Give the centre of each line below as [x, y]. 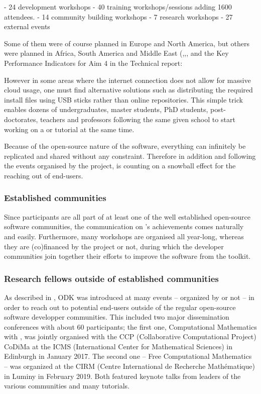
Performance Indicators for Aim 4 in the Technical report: [93, 63]
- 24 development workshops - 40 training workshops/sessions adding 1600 [118, 7]
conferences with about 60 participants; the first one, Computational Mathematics [130, 326]
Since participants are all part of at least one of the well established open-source [127, 216]
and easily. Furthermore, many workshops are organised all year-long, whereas [124, 236]
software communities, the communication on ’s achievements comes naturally [124, 226]
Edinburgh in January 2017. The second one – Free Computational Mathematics [128, 356]
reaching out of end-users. [44, 175]
